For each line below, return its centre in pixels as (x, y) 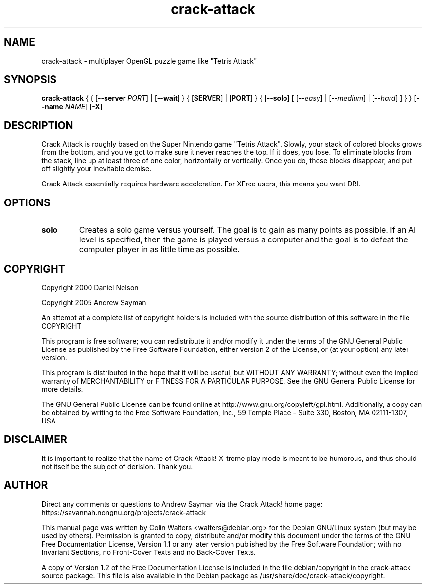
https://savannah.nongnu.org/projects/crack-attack (124, 512)
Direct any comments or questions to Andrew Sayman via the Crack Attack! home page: (182, 504)
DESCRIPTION (39, 125)
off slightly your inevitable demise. (97, 169)
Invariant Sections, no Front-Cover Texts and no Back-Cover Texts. (149, 552)
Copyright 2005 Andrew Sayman (94, 302)
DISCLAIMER (35, 440)
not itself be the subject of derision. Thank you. (117, 466)
